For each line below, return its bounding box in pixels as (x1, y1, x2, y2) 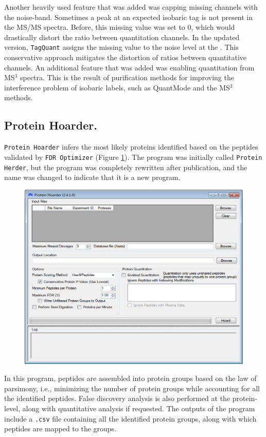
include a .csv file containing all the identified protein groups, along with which (4, 413, 257, 424)
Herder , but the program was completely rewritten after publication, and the (4, 161, 247, 172)
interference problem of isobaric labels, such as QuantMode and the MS (4, 82, 230, 93)
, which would (191, 22, 235, 32)
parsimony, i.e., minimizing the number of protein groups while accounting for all (4, 383, 260, 393)
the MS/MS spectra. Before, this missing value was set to (4, 22, 185, 32)
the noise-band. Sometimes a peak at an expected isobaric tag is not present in (4, 11, 253, 22)
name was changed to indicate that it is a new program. (4, 172, 181, 183)
